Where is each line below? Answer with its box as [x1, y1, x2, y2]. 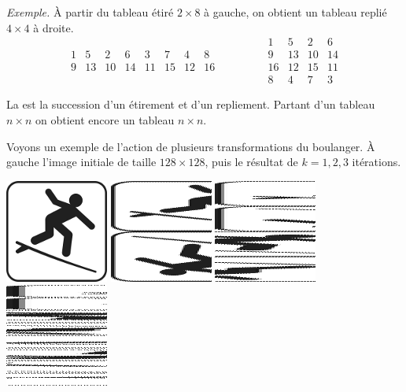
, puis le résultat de [205, 153, 298, 170]
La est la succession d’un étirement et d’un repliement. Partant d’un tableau [6, 96, 375, 113]
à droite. [33, 19, 74, 35]
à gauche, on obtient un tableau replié [204, 4, 387, 20]
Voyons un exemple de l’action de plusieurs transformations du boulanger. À [6, 138, 375, 154]
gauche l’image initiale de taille [6, 153, 157, 170]
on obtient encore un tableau [35, 111, 175, 128]
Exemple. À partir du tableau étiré [6, 4, 174, 20]
